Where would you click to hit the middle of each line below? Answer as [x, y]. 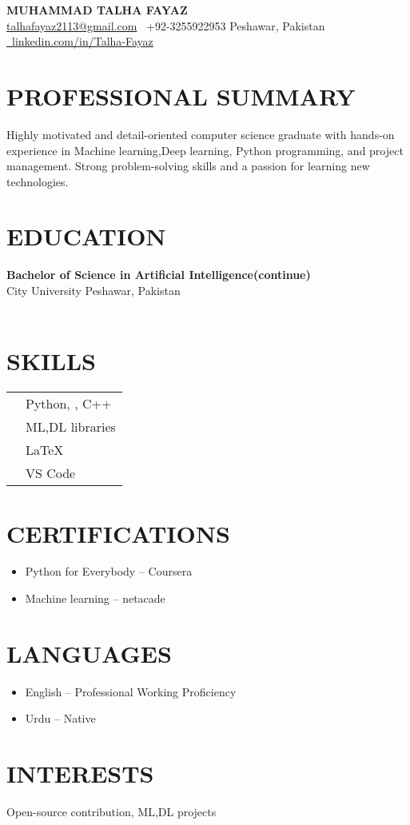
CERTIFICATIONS [118, 533]
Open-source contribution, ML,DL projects [111, 812]
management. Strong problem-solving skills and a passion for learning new [188, 166]
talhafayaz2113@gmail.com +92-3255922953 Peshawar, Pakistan [166, 25]
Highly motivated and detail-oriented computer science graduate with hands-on [201, 134]
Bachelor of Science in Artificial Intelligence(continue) [159, 275]
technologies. [38, 181]
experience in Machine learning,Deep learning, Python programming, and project [205, 150]
